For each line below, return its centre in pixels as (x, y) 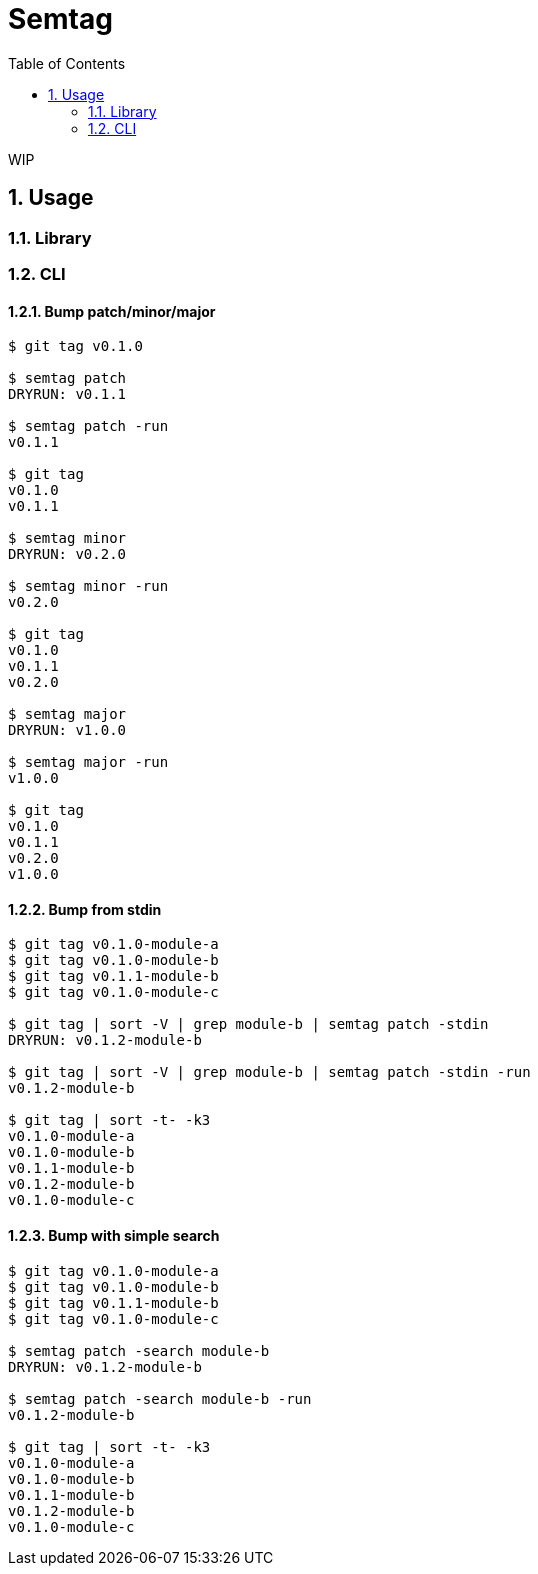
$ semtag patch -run (88, 426)
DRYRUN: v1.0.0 (67, 730)
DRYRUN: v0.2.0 (67, 554)
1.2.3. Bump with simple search (114, 1236)
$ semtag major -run (88, 762)
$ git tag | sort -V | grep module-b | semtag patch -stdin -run (269, 1072)
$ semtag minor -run (88, 586)
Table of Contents (67, 63)
